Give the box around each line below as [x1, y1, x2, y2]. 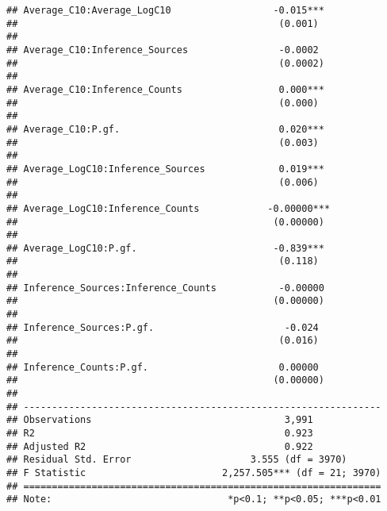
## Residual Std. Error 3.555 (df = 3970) [6, 454, 347, 466]
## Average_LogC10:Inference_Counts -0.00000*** [6, 202, 331, 214]
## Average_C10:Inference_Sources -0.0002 [6, 44, 319, 56]
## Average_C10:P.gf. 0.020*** [6, 123, 324, 135]
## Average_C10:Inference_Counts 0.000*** [6, 83, 324, 95]
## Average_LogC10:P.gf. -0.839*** [6, 242, 324, 254]
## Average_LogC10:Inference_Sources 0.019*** [6, 163, 324, 175]
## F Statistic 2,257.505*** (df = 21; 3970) [6, 467, 381, 478]
